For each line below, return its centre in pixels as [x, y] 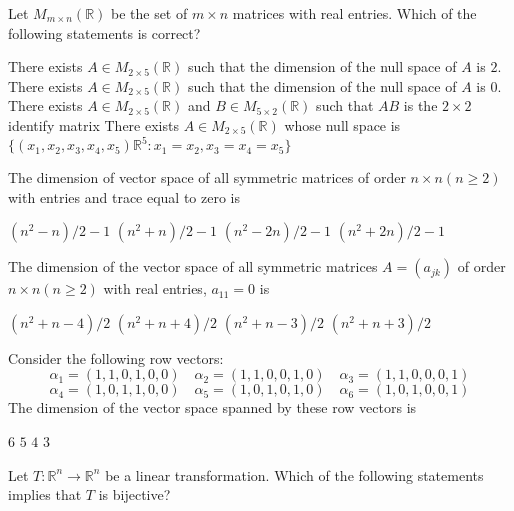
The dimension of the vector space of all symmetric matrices [193, 266]
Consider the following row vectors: [116, 357]
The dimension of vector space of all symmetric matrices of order [207, 177]
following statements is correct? [104, 32]
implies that [45, 494]
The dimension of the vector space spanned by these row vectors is [212, 407]
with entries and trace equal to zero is [124, 196]
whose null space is [342, 124]
